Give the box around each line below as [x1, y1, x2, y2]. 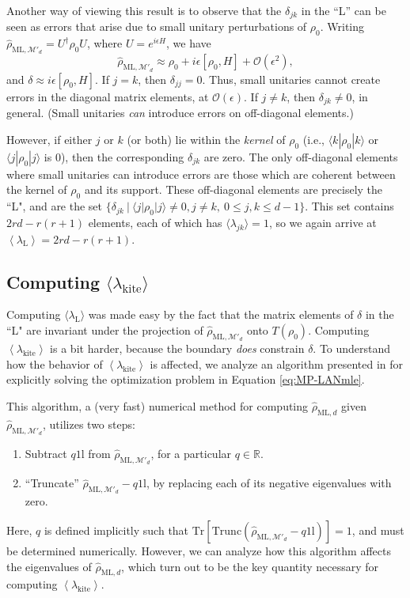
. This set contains [305, 198, 394, 214]
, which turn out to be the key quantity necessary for [121, 558, 379, 574]
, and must [351, 522, 404, 539]
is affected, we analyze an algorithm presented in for [150, 355, 404, 372]
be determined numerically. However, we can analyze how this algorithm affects [6, 543, 391, 559]
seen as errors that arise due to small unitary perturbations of [6, 18, 307, 35]
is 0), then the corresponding [44, 148, 184, 165]
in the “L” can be [301, 2, 386, 18]
